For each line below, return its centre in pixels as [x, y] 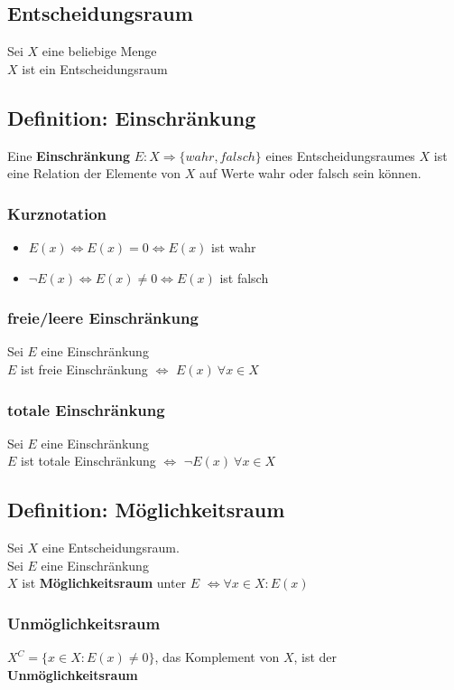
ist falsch [244, 277]
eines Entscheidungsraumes [340, 155]
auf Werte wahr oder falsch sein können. [310, 173]
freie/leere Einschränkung [103, 318]
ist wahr [234, 247]
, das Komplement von [217, 657]
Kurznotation [57, 213]
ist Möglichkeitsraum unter [104, 583]
